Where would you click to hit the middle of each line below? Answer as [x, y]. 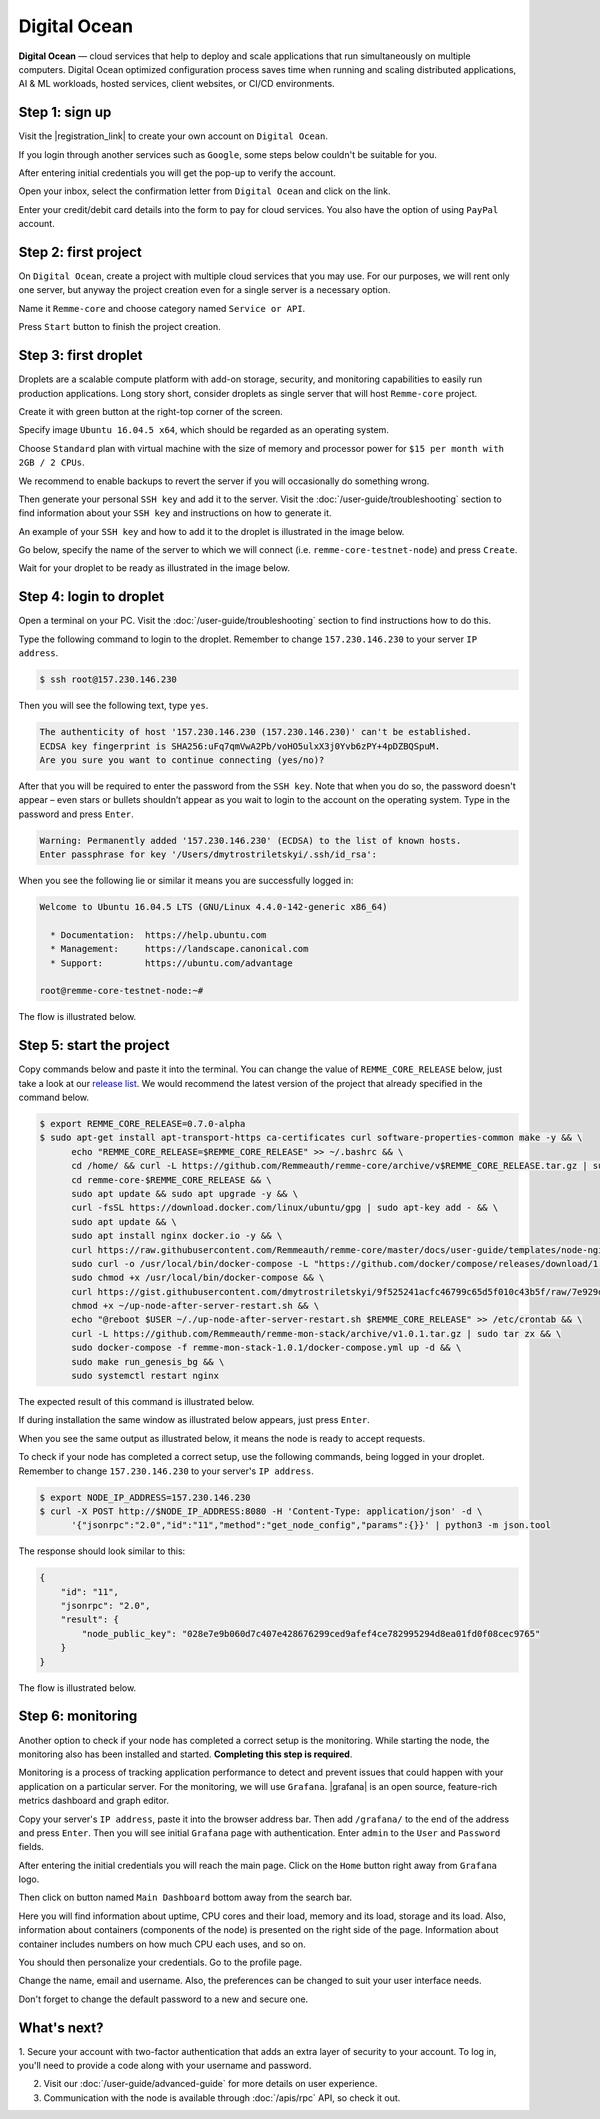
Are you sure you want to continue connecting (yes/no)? [182, 759]
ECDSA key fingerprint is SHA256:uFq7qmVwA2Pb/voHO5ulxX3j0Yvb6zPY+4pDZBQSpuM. [240, 746]
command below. [54, 1097]
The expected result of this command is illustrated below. [136, 1402]
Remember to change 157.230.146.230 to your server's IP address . [166, 1471]
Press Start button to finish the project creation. [119, 327]
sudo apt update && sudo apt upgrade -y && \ [185, 1193]
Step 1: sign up [65, 112]
